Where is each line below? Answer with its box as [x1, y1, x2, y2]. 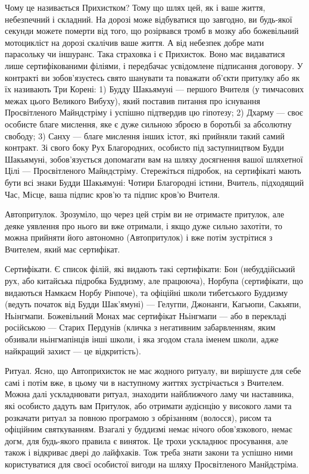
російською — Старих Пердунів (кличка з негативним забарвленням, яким [5, 321, 276, 333]
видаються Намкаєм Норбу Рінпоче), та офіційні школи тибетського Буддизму [5, 286, 288, 298]
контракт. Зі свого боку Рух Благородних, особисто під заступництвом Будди [5, 141, 284, 154]
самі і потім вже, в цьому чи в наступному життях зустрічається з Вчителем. [5, 376, 284, 388]
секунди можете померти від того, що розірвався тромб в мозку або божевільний [5, 24, 299, 37]
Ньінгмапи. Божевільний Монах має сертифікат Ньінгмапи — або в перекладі [5, 309, 287, 322]
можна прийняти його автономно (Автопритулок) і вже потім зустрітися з [5, 231, 273, 244]
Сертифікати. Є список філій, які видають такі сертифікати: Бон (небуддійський [5, 263, 295, 275]
